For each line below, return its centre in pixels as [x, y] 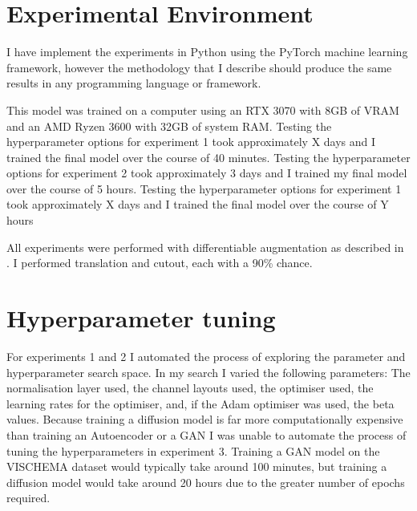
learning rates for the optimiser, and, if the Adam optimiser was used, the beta [200, 403]
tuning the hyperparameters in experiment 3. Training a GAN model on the [193, 450]
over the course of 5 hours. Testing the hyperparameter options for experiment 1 [204, 188]
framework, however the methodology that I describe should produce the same [199, 67]
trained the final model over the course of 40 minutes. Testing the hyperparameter [208, 157]
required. [28, 498]
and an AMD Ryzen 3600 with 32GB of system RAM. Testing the [169, 126]
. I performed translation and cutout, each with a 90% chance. [160, 263]
